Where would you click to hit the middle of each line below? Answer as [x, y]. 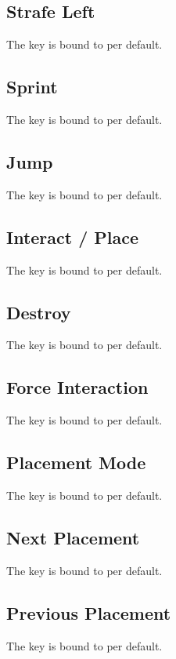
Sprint [32, 87]
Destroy [39, 312]
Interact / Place [73, 237]
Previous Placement [89, 612]
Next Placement [73, 537]
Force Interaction [77, 387]
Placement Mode [76, 462]
